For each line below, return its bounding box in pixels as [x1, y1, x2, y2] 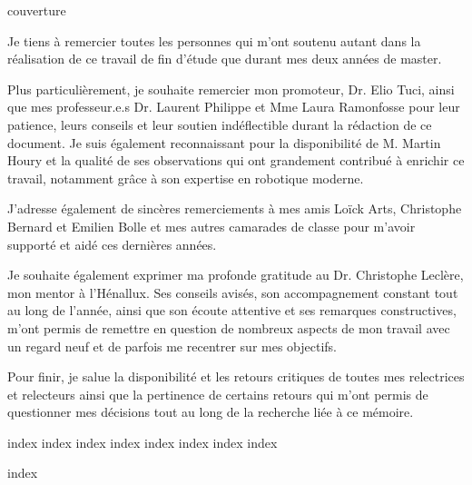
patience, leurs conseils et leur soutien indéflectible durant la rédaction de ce [7, 114, 432, 134]
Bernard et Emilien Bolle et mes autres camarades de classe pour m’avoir [7, 216, 416, 235]
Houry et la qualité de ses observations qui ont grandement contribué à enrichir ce [7, 151, 465, 170]
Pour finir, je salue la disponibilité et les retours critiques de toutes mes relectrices [7, 367, 465, 386]
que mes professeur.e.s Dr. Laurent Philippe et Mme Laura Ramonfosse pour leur [7, 97, 460, 116]
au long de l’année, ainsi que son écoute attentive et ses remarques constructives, [7, 301, 457, 320]
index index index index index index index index [7, 432, 278, 451]
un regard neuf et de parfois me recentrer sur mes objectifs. [7, 336, 338, 355]
